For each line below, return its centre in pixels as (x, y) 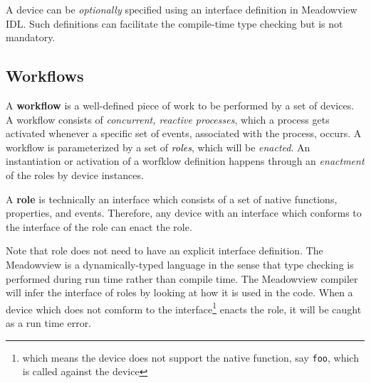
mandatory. (31, 37)
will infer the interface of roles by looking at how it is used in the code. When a (179, 292)
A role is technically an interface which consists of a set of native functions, (172, 199)
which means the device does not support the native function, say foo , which (190, 357)
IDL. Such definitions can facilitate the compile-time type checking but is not (174, 23)
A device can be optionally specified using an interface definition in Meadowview (182, 9)
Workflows (45, 76)
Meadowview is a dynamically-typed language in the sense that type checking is (180, 264)
